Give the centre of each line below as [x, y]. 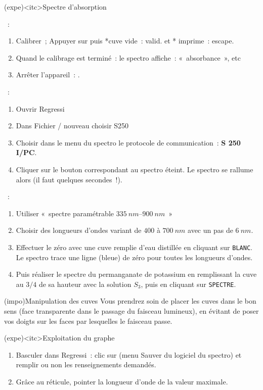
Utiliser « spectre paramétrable [65, 213]
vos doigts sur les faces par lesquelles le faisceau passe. [88, 321]
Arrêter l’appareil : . [48, 75]
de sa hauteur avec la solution [85, 284]
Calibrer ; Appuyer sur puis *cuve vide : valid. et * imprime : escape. [125, 41]
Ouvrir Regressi [40, 108]
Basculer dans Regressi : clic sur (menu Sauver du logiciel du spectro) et [129, 354]
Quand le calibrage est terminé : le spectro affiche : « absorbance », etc [128, 57]
